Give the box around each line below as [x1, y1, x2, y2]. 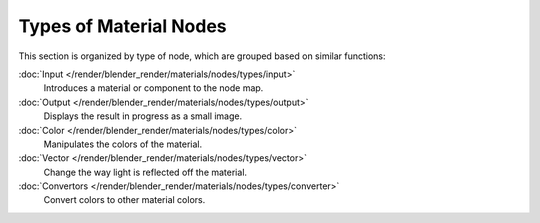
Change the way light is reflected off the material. [43, 166, 248, 178]
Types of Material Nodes [18, 15, 227, 37]
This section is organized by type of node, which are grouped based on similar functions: [18, 50, 386, 62]
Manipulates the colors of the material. [43, 138, 203, 150]
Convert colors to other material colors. [43, 194, 206, 206]
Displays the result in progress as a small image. [43, 110, 243, 122]
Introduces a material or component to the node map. [43, 82, 264, 94]
